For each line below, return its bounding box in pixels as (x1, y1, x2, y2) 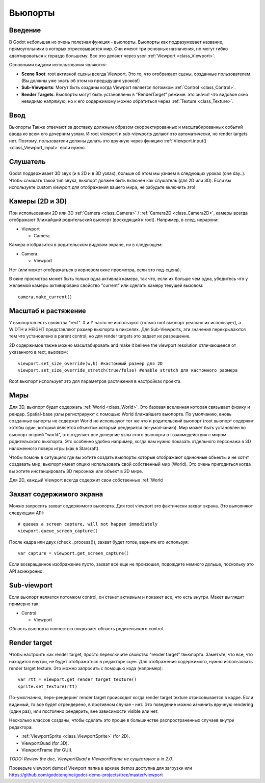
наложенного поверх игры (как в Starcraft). (9, 445, 100, 451)
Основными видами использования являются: (9, 62, 107, 68)
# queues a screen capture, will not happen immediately (18, 521, 158, 527)
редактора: (9, 724, 33, 730)
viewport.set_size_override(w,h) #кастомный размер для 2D (18, 361, 163, 366)
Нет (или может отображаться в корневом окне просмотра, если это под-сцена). (9, 267, 181, 273)
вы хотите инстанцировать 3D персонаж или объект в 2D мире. (9, 468, 143, 474)
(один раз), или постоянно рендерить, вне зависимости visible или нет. (9, 708, 159, 714)
